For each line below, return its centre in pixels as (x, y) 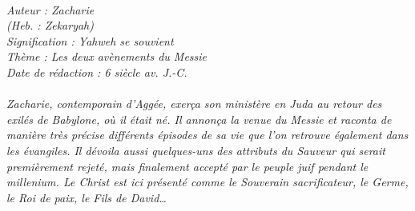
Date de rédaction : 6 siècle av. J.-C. (97, 72)
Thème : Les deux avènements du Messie (107, 56)
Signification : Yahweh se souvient (90, 40)
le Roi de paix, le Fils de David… (87, 197)
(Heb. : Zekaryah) (50, 25)
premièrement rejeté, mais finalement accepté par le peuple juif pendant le (187, 166)
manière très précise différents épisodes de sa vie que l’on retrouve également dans (207, 135)
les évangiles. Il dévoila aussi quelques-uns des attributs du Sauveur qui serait (196, 150)
